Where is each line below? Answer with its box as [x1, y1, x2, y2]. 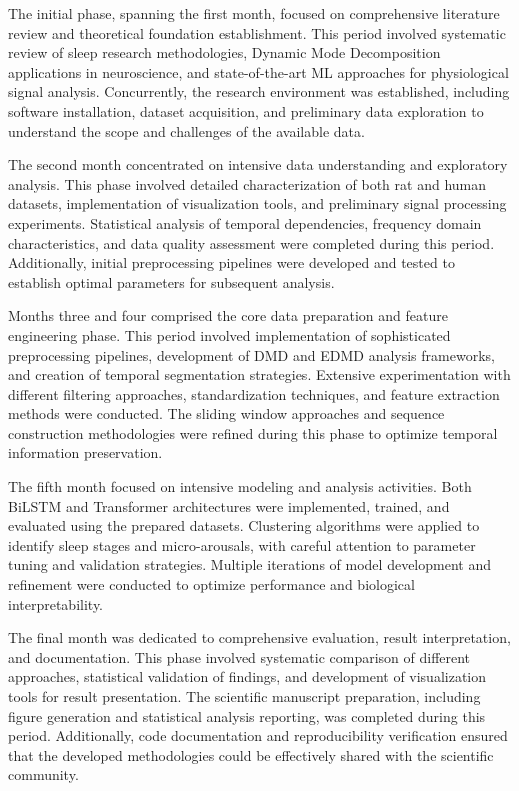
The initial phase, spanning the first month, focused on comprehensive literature [8, 3, 500, 23]
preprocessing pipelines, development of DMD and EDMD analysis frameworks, [8, 344, 495, 365]
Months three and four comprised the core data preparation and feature [8, 305, 448, 326]
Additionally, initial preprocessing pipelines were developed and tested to [8, 252, 455, 273]
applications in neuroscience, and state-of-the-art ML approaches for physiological [8, 61, 509, 82]
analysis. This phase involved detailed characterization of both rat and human [8, 173, 487, 194]
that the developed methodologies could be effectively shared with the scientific [8, 744, 494, 765]
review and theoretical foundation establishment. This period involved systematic [8, 22, 506, 43]
